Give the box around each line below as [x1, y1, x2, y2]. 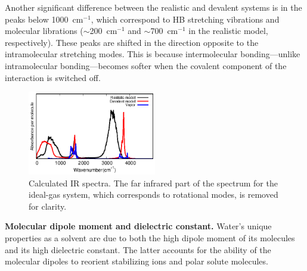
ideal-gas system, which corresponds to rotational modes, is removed [29, 188, 278, 201]
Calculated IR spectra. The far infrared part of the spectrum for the [29, 176, 278, 189]
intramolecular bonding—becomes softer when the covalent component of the [5, 59, 287, 71]
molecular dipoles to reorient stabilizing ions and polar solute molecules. [5, 255, 268, 267]
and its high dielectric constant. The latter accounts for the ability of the [5, 243, 271, 256]
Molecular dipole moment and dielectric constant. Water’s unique [5, 220, 272, 232]
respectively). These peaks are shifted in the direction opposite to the [5, 36, 259, 48]
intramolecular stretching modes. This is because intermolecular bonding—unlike [5, 48, 300, 60]
